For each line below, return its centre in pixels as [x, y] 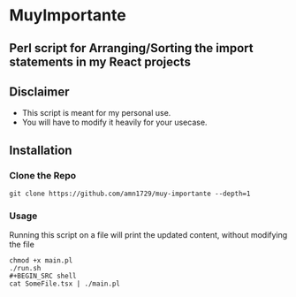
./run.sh [25, 269]
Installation [41, 150]
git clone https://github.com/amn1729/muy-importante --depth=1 [130, 194]
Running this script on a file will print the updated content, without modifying [148, 235]
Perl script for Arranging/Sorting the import [131, 48]
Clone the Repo [43, 175]
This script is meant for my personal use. [96, 113]
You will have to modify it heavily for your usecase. [114, 122]
